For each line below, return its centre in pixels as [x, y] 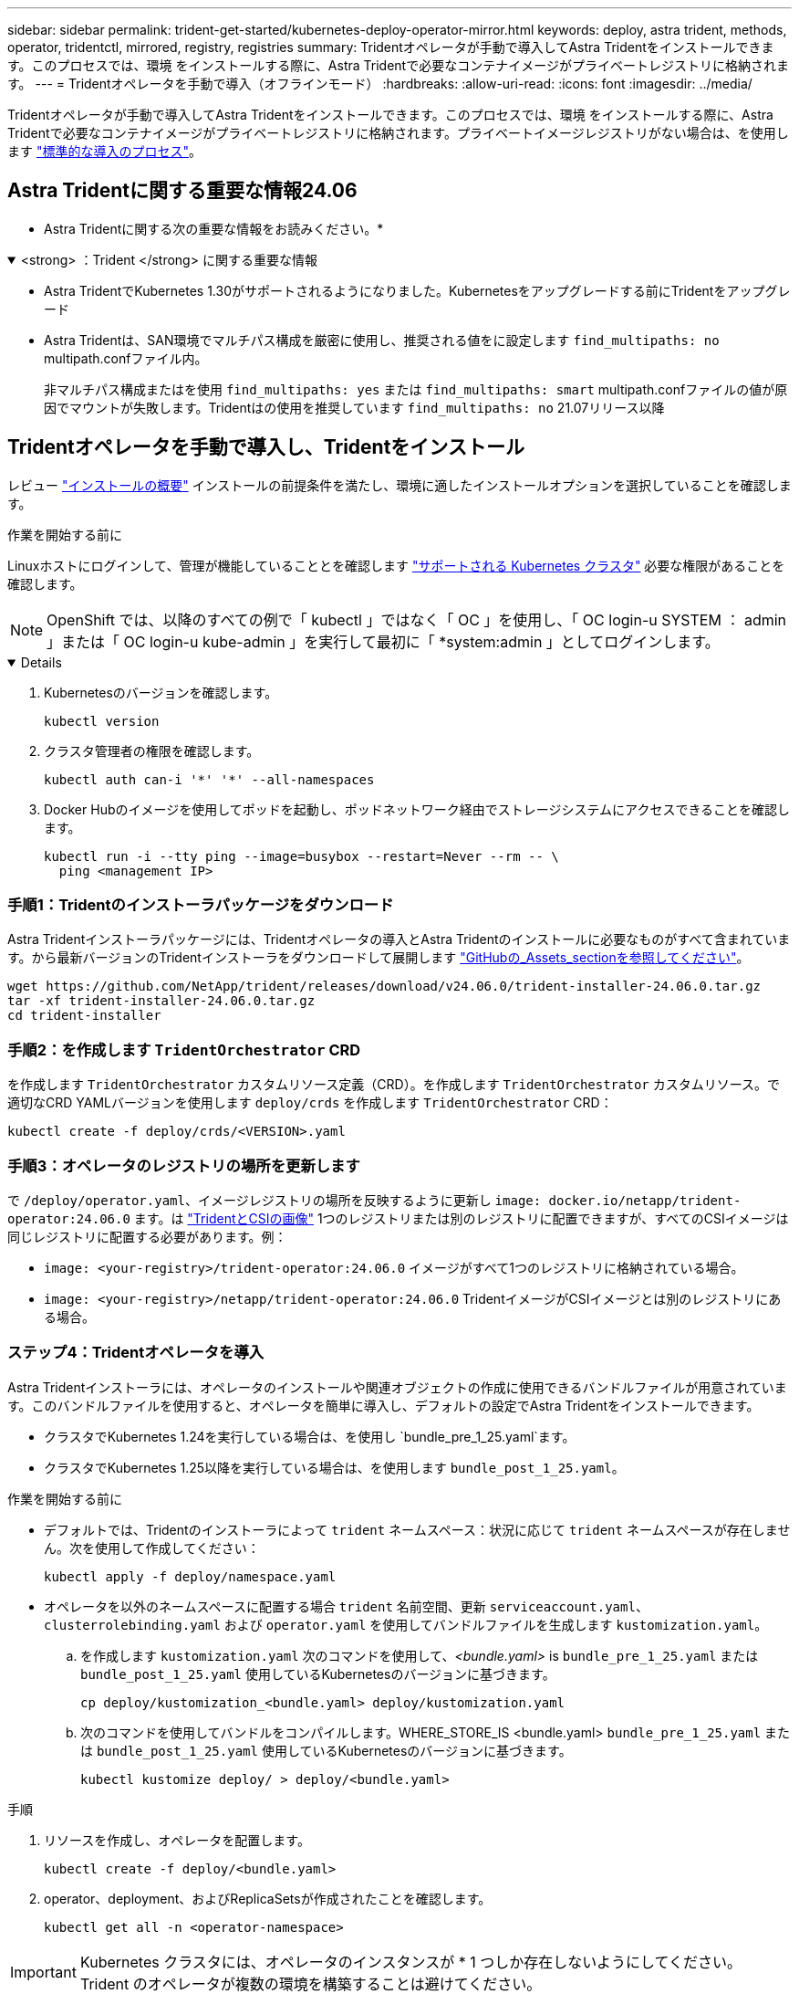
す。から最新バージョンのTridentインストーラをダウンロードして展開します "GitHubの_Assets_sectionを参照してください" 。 [379, 958]
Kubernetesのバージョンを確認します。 [161, 692]
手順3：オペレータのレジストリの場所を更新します [184, 1165]
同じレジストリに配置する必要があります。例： [147, 1236]
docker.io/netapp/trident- [645, 1200]
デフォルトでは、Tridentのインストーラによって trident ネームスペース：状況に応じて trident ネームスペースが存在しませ [417, 1529]
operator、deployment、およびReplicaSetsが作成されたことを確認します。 [268, 1898]
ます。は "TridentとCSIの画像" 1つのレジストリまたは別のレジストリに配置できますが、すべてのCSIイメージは [461, 1218]
